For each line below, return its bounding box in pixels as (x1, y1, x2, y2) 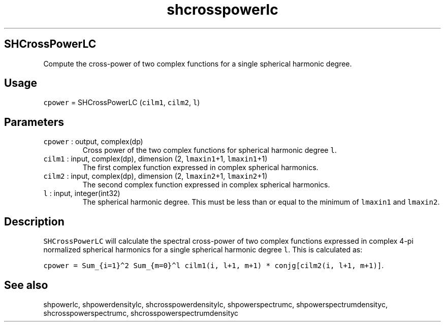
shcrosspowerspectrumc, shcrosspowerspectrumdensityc (43, 308, 239, 317)
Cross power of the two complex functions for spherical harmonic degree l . (82, 146, 337, 155)
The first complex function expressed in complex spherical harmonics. (82, 163, 319, 172)
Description (4, 215, 65, 228)
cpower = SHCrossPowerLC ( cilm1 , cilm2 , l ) (43, 98, 200, 107)
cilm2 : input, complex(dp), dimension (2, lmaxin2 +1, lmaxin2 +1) (43, 172, 268, 181)
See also (4, 278, 48, 291)
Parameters (4, 115, 64, 128)
